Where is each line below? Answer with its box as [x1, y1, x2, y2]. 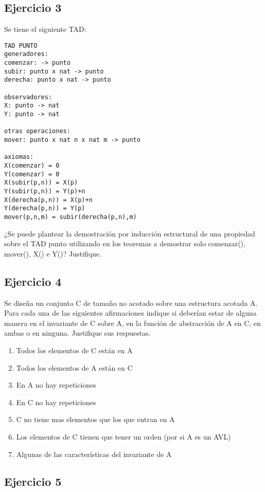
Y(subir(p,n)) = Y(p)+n [4, 187, 85, 195]
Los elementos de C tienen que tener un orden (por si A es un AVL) [16, 431, 231, 442]
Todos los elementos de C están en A [16, 344, 133, 355]
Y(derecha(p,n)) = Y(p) [4, 205, 85, 212]
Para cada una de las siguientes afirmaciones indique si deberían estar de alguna [4, 307, 257, 318]
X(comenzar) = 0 [4, 161, 60, 169]
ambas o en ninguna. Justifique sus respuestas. [4, 327, 151, 338]
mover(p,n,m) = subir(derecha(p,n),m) [4, 213, 137, 221]
